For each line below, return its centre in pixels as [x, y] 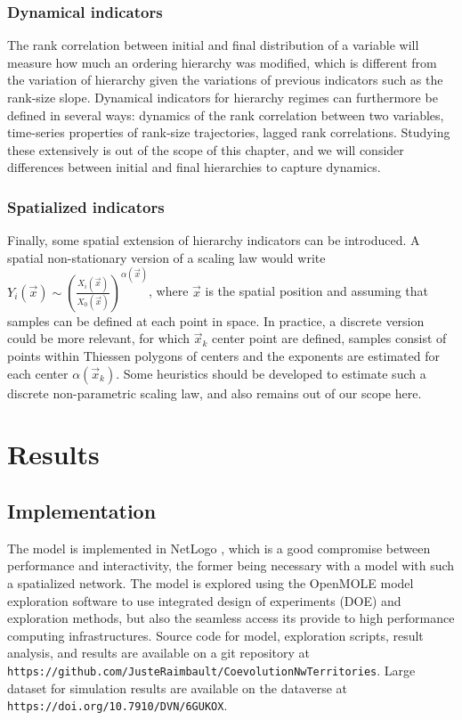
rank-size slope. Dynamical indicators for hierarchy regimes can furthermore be [223, 97]
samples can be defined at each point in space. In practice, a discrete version [216, 320]
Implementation [82, 510]
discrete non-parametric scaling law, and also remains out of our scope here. [215, 393]
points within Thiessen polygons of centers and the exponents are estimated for [223, 356]
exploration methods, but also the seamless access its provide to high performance [231, 618]
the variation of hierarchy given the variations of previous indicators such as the [225, 80]
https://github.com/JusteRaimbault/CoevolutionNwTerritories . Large [211, 670]
